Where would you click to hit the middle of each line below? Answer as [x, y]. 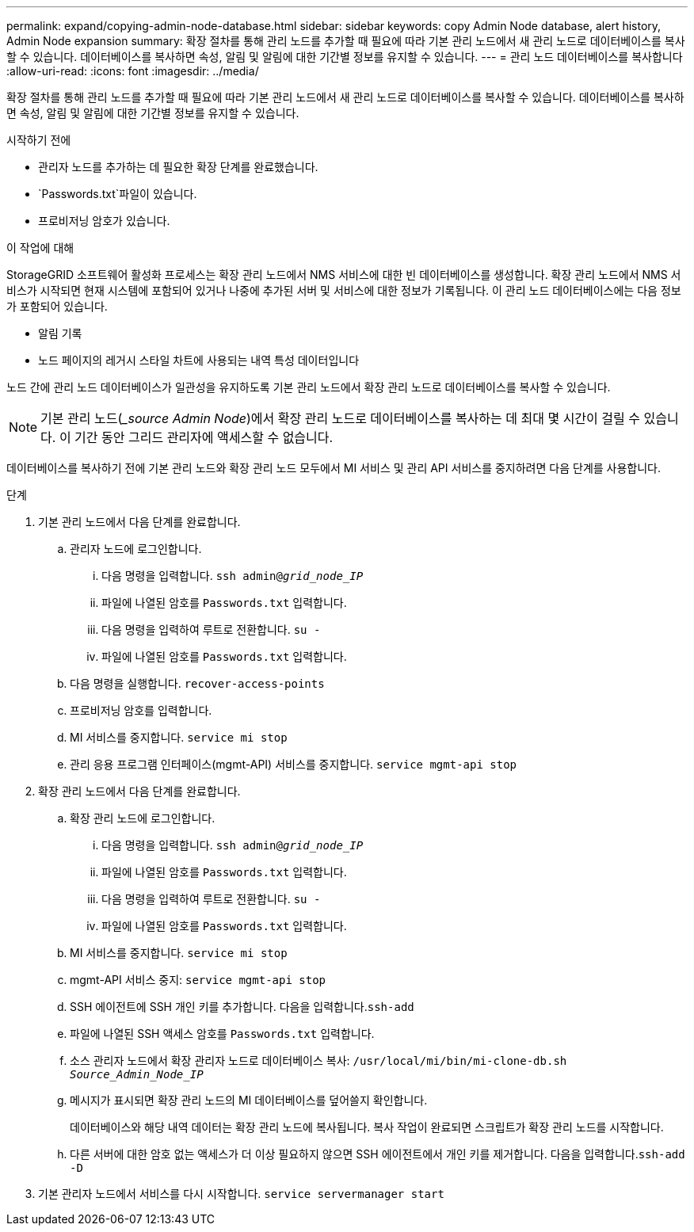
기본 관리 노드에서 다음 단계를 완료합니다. [139, 522]
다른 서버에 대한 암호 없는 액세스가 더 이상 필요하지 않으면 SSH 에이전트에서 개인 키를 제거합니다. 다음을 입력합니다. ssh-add [378, 1154]
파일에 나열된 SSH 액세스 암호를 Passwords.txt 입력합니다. [222, 1034]
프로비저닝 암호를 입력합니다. [141, 710]
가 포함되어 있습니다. [57, 306]
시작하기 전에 [39, 140]
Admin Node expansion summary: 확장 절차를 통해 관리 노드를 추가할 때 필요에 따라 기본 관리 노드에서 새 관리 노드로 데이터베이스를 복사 [346, 41]
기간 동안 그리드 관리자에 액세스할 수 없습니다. [204, 437]
